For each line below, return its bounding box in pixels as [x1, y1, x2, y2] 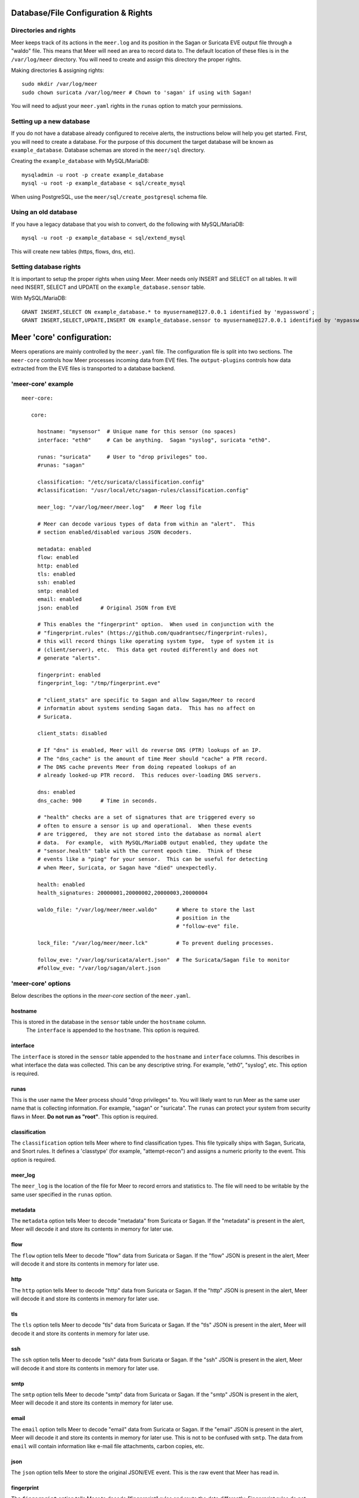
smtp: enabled [37, 587, 79, 594]
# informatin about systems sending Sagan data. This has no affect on [37, 705, 255, 712]
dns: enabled [37, 789, 76, 796]
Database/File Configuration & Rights [11, 8, 153, 18]
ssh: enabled [37, 579, 76, 586]
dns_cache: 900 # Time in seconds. [37, 797, 158, 804]
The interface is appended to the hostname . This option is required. [26, 1026, 200, 1034]
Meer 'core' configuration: [11, 333, 112, 343]
